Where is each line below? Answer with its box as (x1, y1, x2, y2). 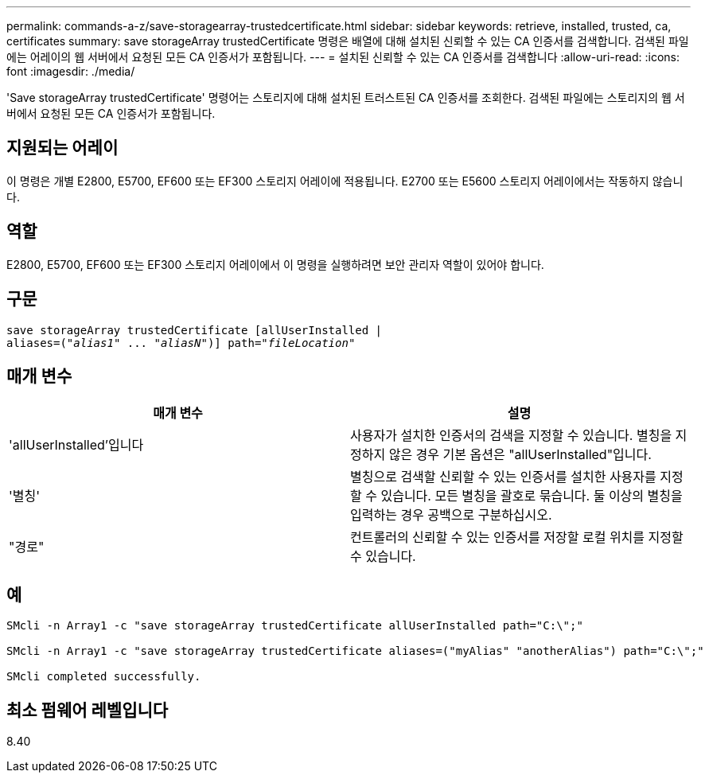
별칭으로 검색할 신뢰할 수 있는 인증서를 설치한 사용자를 (350, 469, 656, 485)
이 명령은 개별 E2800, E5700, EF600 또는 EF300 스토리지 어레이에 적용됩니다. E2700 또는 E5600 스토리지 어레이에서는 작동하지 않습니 (6, 173, 684, 188)
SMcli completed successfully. (6, 670, 201, 684)
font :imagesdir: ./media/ (6, 64, 135, 78)
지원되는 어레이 (6, 138, 119, 158)
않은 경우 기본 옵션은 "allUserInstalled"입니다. (388, 446, 652, 463)
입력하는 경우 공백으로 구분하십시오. (350, 507, 552, 524)
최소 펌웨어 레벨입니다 (6, 699, 169, 720)
